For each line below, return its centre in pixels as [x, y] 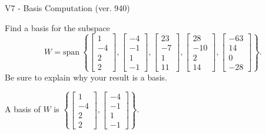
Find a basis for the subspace [57, 27]
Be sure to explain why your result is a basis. [86, 77]
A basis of [23, 109]
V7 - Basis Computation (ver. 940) [67, 8]
